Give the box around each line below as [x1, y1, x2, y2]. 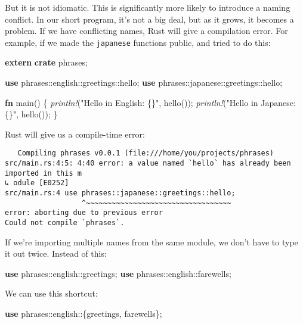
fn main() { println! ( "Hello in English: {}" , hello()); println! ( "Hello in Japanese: [5, 96, 296, 108]
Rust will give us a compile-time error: [5, 127, 145, 140]
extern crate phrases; [5, 56, 88, 68]
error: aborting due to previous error [5, 208, 163, 217]
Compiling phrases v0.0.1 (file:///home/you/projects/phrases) [17, 149, 274, 158]
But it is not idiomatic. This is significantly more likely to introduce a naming [5, 1, 290, 13]
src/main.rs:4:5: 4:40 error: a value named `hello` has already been [5, 159, 291, 168]
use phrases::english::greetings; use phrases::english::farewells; [5, 267, 231, 279]
